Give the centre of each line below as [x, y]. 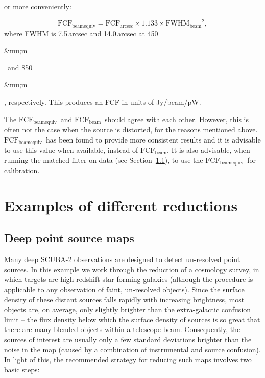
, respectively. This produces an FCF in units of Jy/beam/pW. [103, 101]
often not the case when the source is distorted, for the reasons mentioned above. [131, 129]
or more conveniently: [38, 6]
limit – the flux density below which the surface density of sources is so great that [132, 319]
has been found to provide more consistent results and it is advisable [153, 139]
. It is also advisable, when [209, 150]
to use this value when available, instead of [71, 150]
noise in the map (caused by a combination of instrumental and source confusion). [132, 349]
